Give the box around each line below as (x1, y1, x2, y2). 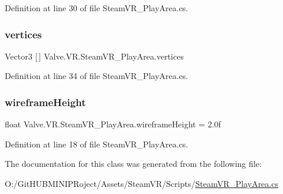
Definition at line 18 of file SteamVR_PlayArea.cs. (5, 137, 188, 150)
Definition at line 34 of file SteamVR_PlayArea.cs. (5, 70, 188, 82)
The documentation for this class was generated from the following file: (5, 157, 262, 170)
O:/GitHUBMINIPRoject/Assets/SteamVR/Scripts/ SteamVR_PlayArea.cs (5, 177, 278, 189)
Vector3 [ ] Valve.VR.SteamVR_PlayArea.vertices (5, 50, 184, 62)
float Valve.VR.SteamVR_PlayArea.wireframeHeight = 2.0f (5, 118, 221, 130)
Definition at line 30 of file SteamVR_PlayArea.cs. (5, 2, 188, 14)
